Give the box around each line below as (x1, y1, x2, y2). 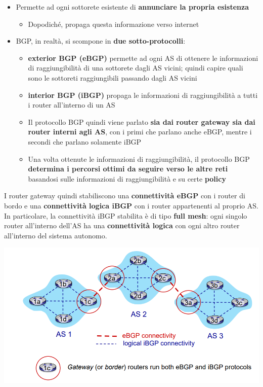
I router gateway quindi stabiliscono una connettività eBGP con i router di (4, 190, 245, 201)
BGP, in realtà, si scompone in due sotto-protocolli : (16, 36, 186, 46)
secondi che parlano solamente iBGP (28, 136, 142, 147)
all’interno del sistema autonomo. (4, 230, 107, 240)
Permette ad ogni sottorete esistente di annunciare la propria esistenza (16, 2, 249, 12)
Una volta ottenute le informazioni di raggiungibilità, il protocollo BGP (28, 153, 250, 164)
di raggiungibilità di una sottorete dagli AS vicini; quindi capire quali (28, 62, 243, 73)
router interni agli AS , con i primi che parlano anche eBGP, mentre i (28, 126, 252, 137)
